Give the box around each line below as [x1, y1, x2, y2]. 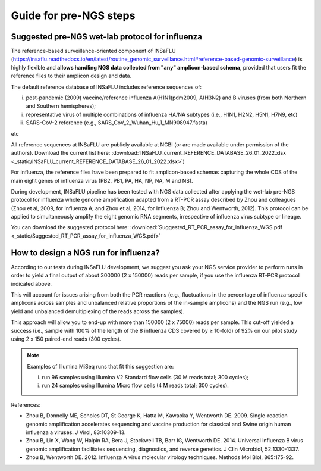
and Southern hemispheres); [26, 102, 96, 110]
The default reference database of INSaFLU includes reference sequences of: [11, 83, 202, 91]
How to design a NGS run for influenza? [11, 248, 160, 258]
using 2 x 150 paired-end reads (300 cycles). [11, 335, 121, 342]
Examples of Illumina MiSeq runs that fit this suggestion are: [27, 363, 174, 370]
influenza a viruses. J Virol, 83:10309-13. [26, 429, 126, 436]
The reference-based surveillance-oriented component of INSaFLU [11, 48, 176, 55]
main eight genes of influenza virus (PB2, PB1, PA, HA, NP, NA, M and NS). [11, 177, 193, 184]
